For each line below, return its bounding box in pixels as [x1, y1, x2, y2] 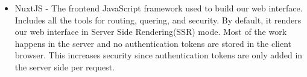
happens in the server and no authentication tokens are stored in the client [14, 37, 291, 49]
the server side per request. [14, 60, 115, 73]
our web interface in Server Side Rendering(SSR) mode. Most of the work [14, 25, 287, 38]
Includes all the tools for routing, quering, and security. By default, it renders [14, 13, 302, 26]
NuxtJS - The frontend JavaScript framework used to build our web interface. [14, 2, 303, 14]
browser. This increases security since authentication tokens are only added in [14, 49, 303, 61]
